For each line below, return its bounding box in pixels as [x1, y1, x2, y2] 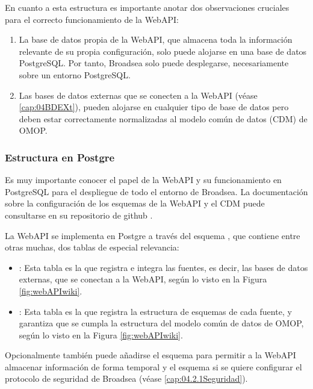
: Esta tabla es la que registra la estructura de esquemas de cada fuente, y [19, 305, 292, 317]
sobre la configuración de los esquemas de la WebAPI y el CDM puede [5, 197, 265, 210]
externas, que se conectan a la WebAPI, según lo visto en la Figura [19, 273, 267, 285]
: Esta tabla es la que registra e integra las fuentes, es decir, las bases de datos [19, 261, 308, 273]
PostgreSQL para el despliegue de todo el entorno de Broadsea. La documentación [5, 185, 308, 198]
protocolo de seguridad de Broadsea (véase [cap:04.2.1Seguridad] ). [5, 372, 248, 385]
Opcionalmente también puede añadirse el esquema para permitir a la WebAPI [5, 349, 296, 361]
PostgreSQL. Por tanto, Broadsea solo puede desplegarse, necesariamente [19, 57, 289, 69]
